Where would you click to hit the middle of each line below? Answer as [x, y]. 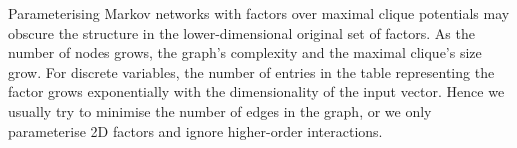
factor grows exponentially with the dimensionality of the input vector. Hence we [256, 91]
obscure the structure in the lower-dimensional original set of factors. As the [241, 32]
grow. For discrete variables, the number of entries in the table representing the [251, 71]
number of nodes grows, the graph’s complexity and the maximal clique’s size [245, 52]
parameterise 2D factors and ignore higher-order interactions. [195, 130]
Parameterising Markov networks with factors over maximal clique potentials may [259, 13]
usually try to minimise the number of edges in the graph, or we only [220, 110]
